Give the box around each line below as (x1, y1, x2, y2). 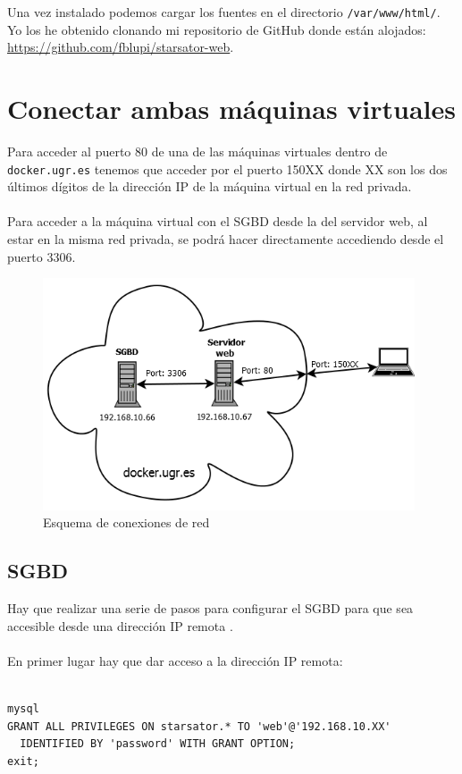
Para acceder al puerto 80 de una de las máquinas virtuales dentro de (7, 141, 388, 160)
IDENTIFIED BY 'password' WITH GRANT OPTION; (20, 737, 296, 751)
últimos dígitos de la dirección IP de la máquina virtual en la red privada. (7, 177, 412, 196)
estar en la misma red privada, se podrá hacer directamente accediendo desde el (7, 230, 444, 248)
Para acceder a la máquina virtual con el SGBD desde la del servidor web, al (7, 212, 428, 231)
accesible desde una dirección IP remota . (7, 616, 233, 635)
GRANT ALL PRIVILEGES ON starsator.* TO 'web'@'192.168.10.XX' (7, 719, 391, 733)
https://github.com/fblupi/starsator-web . (7, 38, 234, 56)
